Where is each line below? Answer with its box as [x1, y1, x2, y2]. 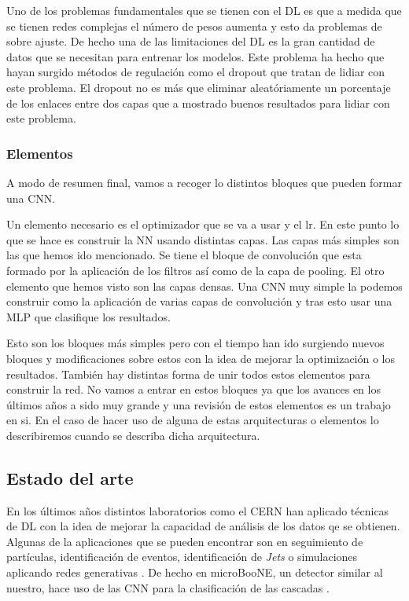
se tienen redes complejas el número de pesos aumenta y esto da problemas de [6, 17, 382, 34]
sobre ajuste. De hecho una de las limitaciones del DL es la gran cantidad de [6, 33, 375, 49]
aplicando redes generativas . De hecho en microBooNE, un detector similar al [6, 564, 383, 581]
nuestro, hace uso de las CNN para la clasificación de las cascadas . [6, 579, 330, 596]
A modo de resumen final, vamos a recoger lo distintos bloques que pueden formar [6, 174, 403, 190]
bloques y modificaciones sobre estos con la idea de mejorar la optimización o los [6, 350, 396, 366]
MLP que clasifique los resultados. [6, 308, 171, 324]
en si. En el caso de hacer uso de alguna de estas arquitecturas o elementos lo [6, 412, 379, 428]
